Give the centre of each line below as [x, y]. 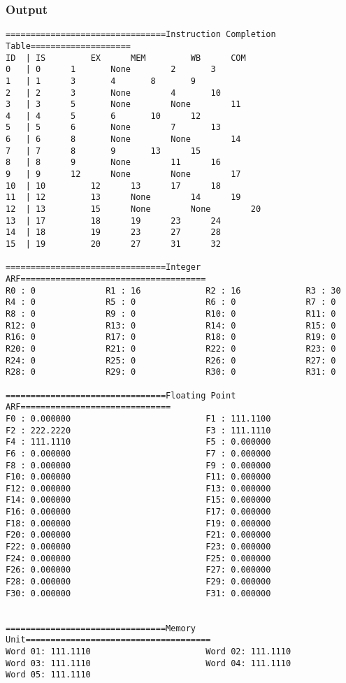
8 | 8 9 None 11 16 [113, 163]
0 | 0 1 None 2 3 [111, 70]
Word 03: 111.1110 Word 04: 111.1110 [149, 663]
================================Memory [101, 628]
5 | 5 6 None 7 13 [113, 128]
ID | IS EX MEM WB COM [126, 58]
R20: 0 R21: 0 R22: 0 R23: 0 [171, 348]
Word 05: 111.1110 [48, 675]
